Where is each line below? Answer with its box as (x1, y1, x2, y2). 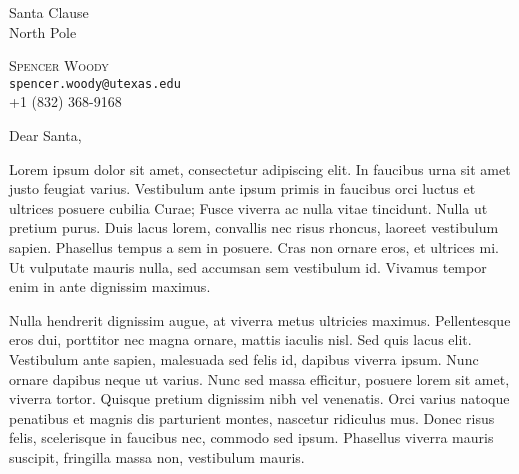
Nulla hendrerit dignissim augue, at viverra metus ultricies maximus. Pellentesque (9, 309, 511, 330)
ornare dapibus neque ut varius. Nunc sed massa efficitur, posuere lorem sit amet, (9, 368, 510, 389)
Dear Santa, (9, 125, 82, 146)
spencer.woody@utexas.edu (9, 76, 181, 91)
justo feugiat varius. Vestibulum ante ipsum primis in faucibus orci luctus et (9, 178, 476, 199)
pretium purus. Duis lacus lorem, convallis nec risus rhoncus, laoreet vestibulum (9, 217, 499, 238)
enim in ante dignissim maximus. (9, 276, 211, 297)
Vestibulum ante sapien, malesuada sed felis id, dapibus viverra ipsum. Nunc (9, 348, 479, 369)
